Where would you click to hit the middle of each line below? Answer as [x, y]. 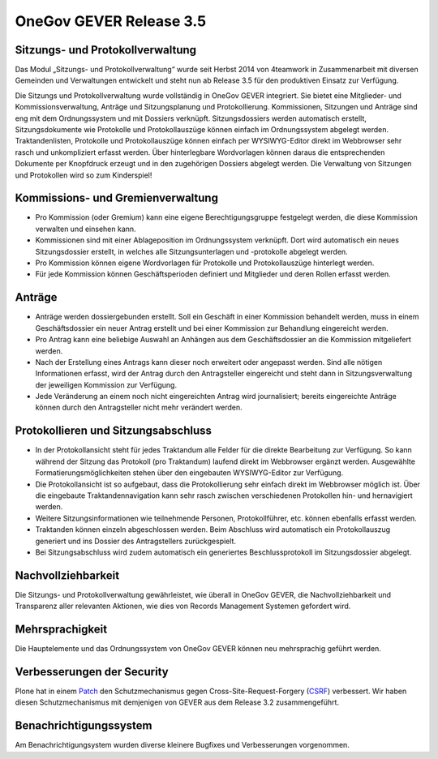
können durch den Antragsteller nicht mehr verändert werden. [139, 407]
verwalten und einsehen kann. [86, 229]
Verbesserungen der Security [92, 672]
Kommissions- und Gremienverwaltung [117, 198]
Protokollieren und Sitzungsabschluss [114, 431]
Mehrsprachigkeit [61, 629]
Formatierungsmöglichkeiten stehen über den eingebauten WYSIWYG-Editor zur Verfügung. [189, 473]
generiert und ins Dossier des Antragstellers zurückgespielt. [136, 541]
